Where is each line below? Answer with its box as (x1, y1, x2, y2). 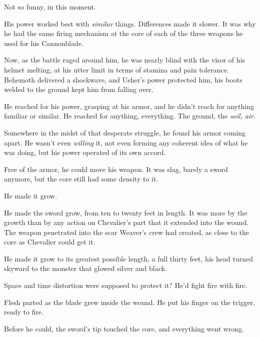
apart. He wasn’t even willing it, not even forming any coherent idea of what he (4, 137, 248, 147)
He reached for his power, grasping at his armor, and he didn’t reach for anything (4, 100, 254, 111)
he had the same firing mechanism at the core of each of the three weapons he (4, 28, 243, 38)
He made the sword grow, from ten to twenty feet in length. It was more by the (4, 207, 247, 217)
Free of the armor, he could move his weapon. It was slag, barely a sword (4, 163, 228, 174)
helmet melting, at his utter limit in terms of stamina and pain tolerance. (4, 64, 229, 74)
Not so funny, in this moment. (4, 1, 96, 11)
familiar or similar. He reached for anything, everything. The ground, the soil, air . (4, 110, 255, 121)
